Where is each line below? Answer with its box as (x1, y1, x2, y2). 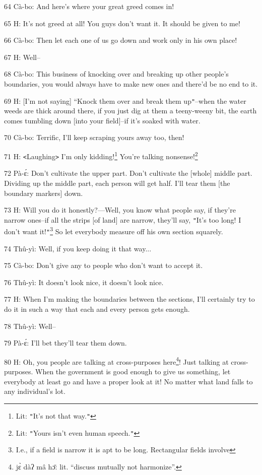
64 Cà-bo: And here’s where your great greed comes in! (4, 1, 174, 11)
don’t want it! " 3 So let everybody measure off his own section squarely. (4, 225, 223, 236)
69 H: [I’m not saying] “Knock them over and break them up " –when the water (4, 95, 246, 106)
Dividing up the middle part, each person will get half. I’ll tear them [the (4, 177, 230, 188)
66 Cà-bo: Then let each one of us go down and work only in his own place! (4, 35, 237, 45)
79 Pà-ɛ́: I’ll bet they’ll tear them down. (4, 337, 127, 348)
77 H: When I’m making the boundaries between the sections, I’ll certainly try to (4, 294, 255, 304)
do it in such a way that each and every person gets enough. (4, 304, 190, 314)
